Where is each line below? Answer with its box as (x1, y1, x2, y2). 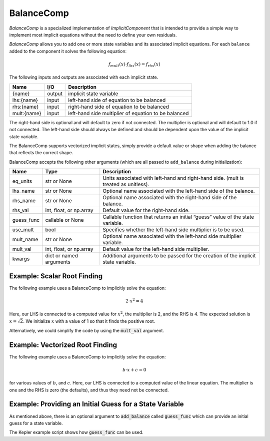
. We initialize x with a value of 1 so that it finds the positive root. (23, 318, 155, 324)
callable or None (45, 217, 84, 224)
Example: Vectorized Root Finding (9, 340, 117, 349)
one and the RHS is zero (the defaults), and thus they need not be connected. (9, 387, 169, 393)
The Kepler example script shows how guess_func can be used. (9, 429, 143, 435)
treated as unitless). (102, 181, 149, 188)
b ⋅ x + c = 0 (122, 367, 146, 372)
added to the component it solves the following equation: (9, 48, 127, 54)
